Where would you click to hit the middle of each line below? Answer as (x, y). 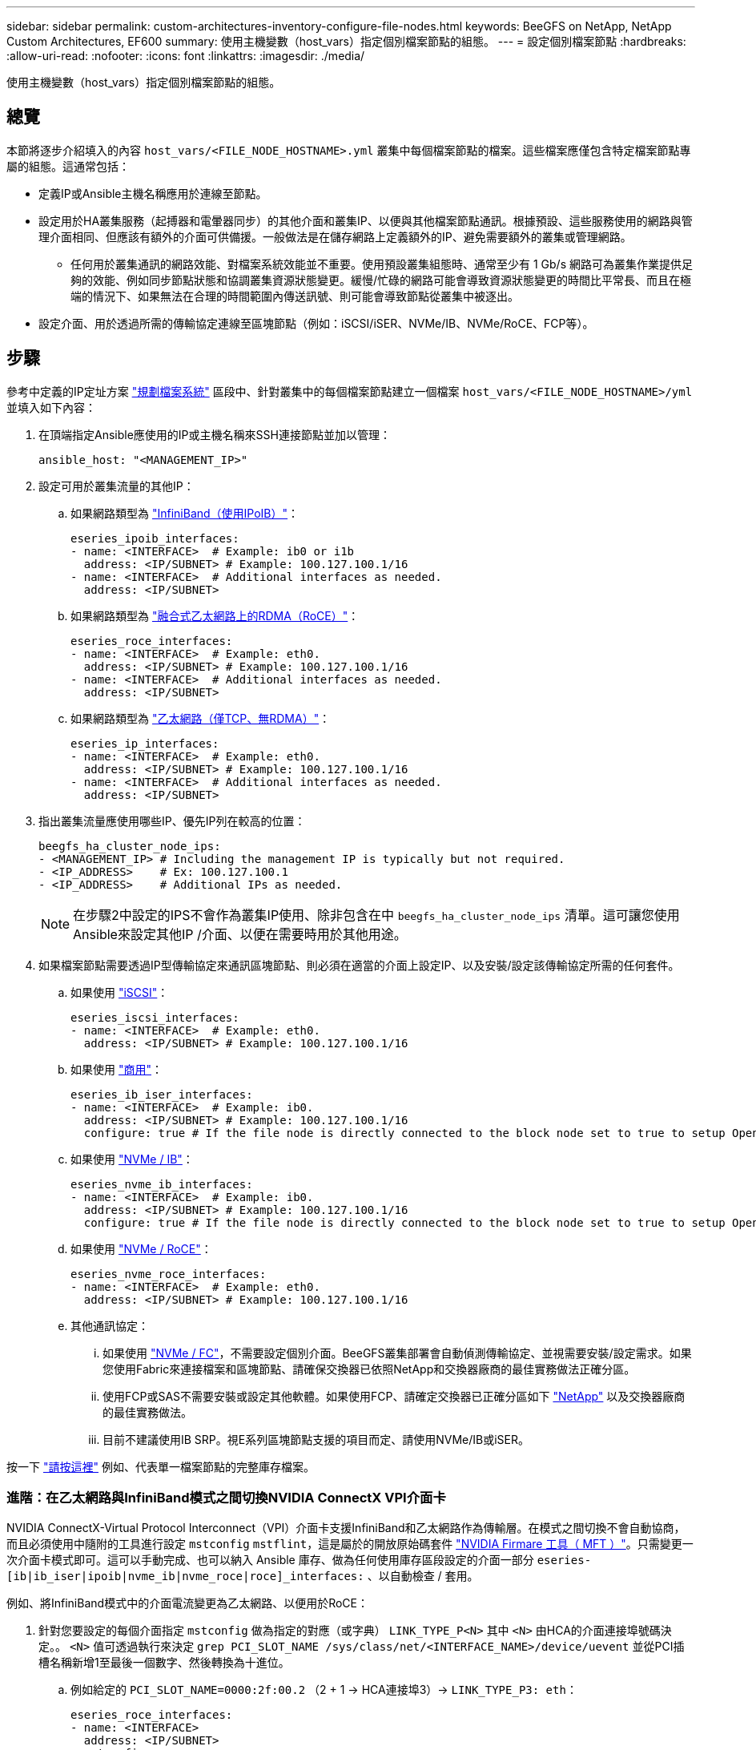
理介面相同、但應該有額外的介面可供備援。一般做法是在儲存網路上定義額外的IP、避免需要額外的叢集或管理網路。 (335, 236)
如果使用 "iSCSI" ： (120, 992)
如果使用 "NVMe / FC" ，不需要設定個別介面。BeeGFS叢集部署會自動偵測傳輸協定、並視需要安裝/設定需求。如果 (397, 1353)
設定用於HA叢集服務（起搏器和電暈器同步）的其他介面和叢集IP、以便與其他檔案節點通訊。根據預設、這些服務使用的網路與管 (366, 220)
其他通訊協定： (110, 1325)
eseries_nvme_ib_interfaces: (162, 1184)
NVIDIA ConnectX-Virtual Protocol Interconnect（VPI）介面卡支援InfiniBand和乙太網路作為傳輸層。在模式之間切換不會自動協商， (346, 1528)
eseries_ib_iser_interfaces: (162, 1094)
